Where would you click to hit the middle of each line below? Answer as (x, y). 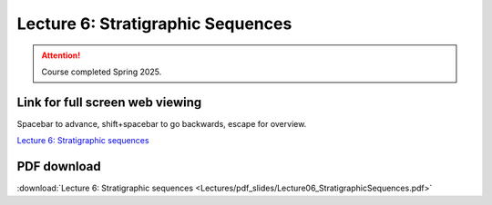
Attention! (61, 55)
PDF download (59, 166)
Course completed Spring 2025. (102, 72)
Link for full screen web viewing (109, 102)
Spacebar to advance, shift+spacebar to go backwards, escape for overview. (162, 123)
